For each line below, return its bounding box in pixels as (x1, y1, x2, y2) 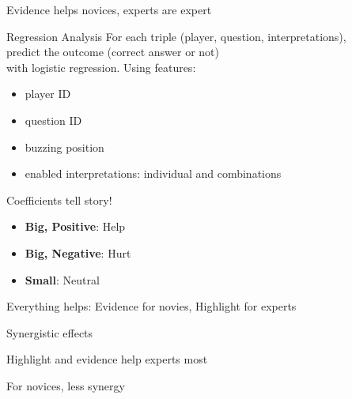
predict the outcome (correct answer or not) (6, 43, 219, 60)
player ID (25, 85, 71, 102)
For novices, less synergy (6, 377, 125, 393)
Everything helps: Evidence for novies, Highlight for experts (6, 298, 297, 314)
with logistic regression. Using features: (6, 58, 196, 75)
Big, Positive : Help (25, 218, 126, 235)
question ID (25, 111, 82, 128)
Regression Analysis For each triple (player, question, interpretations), (6, 28, 346, 44)
